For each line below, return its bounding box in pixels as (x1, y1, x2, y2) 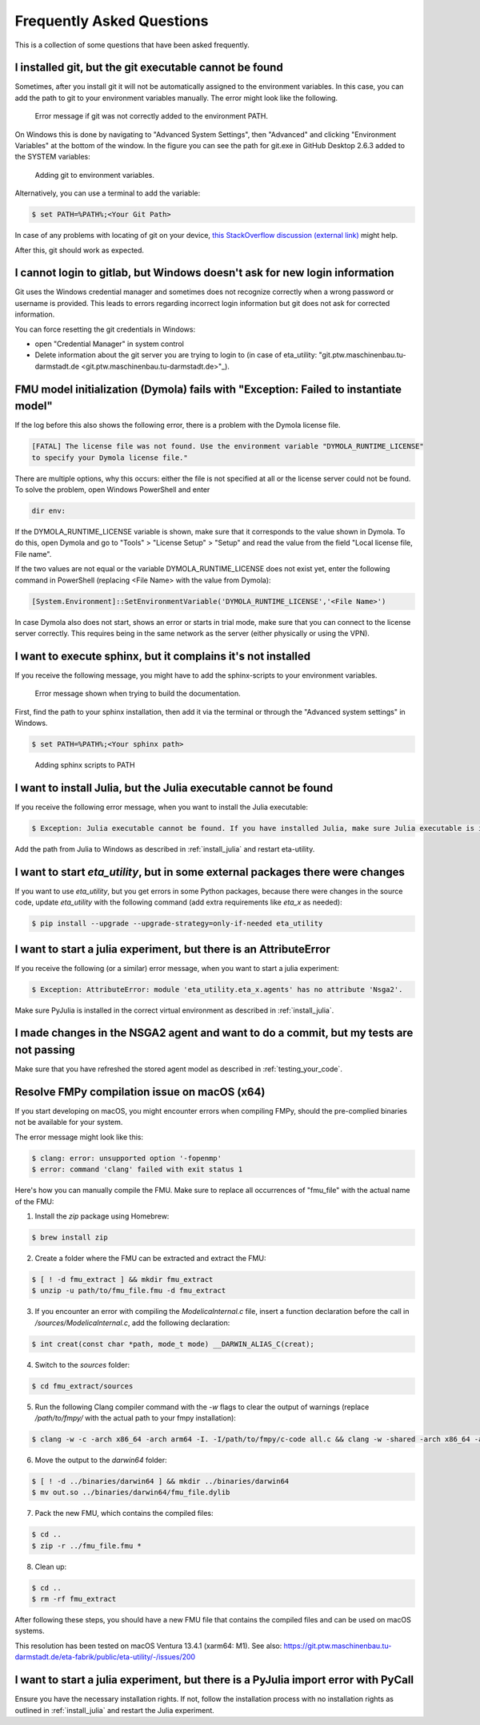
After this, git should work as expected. (14, 245, 144, 255)
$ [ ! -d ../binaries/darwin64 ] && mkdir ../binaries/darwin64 (31, 1477, 290, 1485)
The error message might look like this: (14, 1132, 144, 1142)
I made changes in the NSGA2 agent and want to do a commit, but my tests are (14, 1026, 414, 1040)
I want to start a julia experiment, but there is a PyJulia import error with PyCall (14, 1673, 414, 1687)
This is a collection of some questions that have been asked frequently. (14, 40, 250, 50)
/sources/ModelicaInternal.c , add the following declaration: (34, 1318, 230, 1328)
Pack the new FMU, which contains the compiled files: (34, 1509, 214, 1518)
